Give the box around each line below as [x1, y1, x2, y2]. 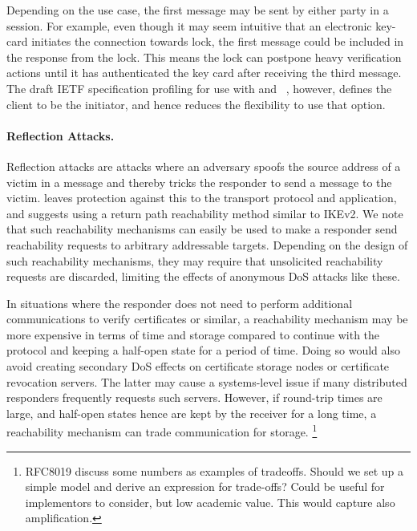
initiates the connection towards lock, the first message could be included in [31, 33, 404, 50]
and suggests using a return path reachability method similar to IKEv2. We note [6, 205, 403, 221]
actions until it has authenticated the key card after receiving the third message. [6, 64, 402, 81]
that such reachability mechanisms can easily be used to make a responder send [6, 221, 398, 237]
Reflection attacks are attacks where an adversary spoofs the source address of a [6, 157, 401, 174]
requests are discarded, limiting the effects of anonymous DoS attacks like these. [6, 268, 400, 285]
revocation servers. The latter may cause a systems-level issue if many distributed [6, 373, 407, 390]
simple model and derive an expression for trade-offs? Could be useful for [25, 478, 385, 495]
